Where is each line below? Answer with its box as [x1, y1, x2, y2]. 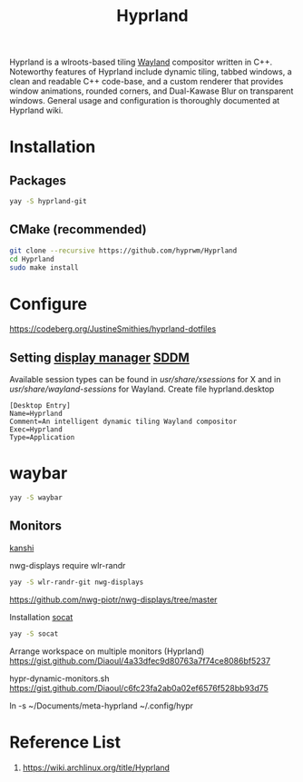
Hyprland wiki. [9, 105, 64, 116]
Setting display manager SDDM [9, 350, 191, 365]
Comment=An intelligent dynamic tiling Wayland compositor [9, 417, 238, 427]
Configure [9, 293, 88, 314]
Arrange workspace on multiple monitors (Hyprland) [9, 646, 205, 657]
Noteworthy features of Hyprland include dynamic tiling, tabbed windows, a [9, 66, 292, 77]
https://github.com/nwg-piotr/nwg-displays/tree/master [9, 594, 218, 605]
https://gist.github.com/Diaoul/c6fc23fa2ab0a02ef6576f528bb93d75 [9, 682, 269, 693]
